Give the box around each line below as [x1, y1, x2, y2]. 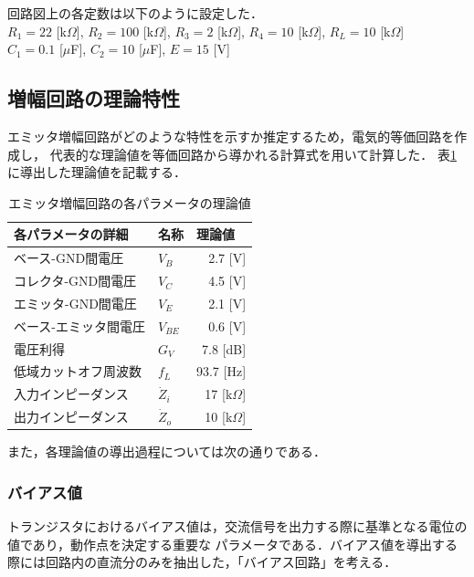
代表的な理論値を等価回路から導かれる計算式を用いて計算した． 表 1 [49, 144, 457, 163]
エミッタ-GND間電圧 [14, 293, 137, 312]
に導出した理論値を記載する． [7, 163, 186, 182]
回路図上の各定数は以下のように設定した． [7, 4, 263, 22]
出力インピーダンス [14, 407, 129, 426]
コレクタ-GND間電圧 [14, 271, 137, 290]
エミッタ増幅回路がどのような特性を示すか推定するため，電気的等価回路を [7, 126, 455, 145]
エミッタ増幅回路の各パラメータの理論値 [8, 193, 251, 212]
